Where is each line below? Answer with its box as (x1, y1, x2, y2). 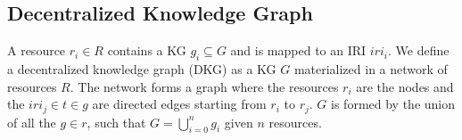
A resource (7, 41, 66, 60)
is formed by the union (331, 95, 456, 113)
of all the (7, 112, 56, 131)
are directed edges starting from (92, 95, 267, 113)
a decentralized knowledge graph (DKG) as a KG (7, 60, 276, 78)
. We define (387, 41, 450, 60)
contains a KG (107, 41, 186, 60)
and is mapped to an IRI (230, 41, 367, 60)
